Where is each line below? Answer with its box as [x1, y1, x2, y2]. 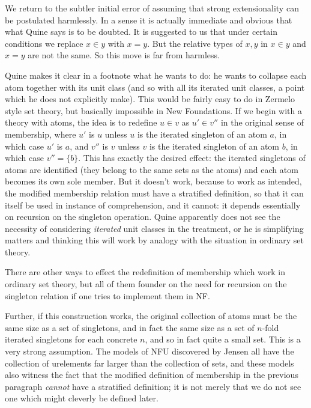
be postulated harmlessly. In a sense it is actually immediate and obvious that [5, 13, 292, 26]
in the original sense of [220, 116, 304, 129]
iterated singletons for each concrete [5, 333, 137, 346]
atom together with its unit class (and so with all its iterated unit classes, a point [5, 81, 305, 93]
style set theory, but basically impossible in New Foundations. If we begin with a [5, 104, 302, 117]
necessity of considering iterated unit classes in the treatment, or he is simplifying [5, 222, 304, 234]
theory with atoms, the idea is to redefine [5, 116, 157, 129]
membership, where [5, 127, 76, 140]
